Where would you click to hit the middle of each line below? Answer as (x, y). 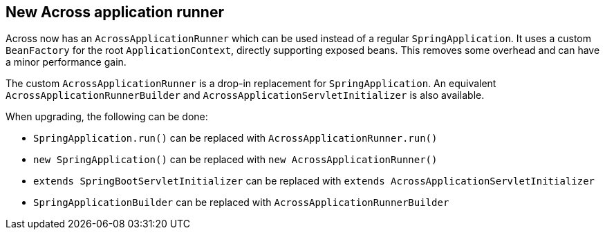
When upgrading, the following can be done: (107, 117)
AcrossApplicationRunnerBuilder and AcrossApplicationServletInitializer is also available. (245, 95)
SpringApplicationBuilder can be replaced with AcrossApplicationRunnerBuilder (241, 203)
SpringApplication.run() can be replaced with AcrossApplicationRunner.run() (235, 138)
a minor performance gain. (66, 62)
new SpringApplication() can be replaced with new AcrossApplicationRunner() (235, 160)
